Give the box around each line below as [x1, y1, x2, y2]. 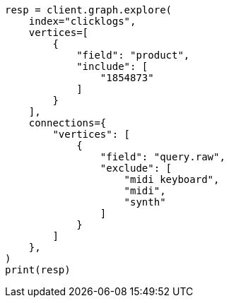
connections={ [28, 117, 107, 129]
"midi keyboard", [124, 174, 220, 185]
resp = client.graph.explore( [5, 4, 172, 16]
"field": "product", [76, 49, 190, 61]
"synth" [124, 196, 166, 208]
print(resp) [5, 264, 71, 275]
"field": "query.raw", [100, 151, 225, 162]
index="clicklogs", [28, 16, 136, 27]
